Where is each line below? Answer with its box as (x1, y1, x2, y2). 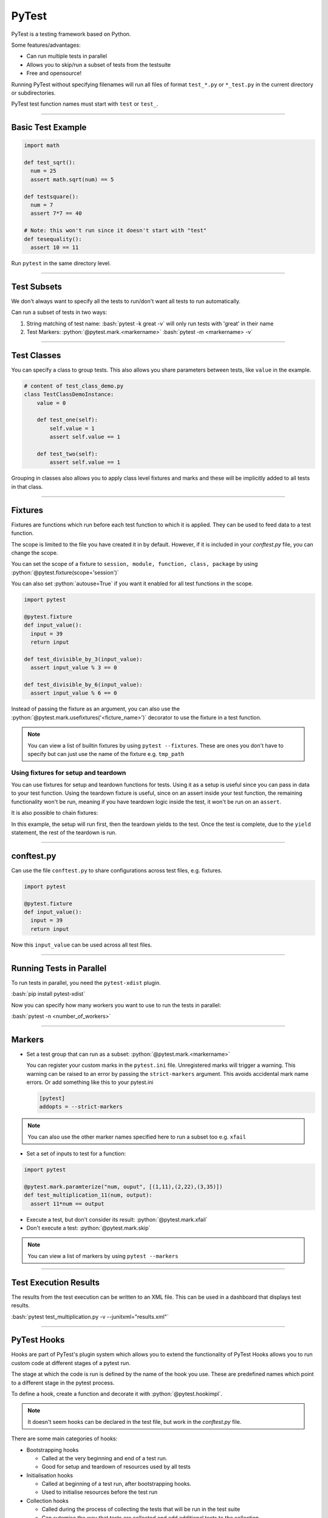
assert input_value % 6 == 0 (30, 690, 118, 696)
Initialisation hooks (26, 1471, 73, 1479)
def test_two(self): (36, 451, 98, 458)
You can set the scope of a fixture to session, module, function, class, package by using (11, 560, 258, 568)
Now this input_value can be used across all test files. (11, 941, 152, 948)
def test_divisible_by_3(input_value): (24, 656, 143, 662)
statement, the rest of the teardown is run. (11, 829, 117, 836)
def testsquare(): (24, 193, 79, 200)
